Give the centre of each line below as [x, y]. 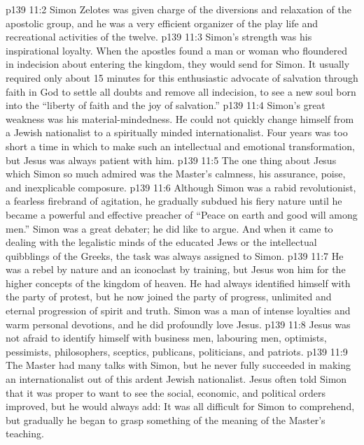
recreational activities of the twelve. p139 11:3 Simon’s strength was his [159, 37]
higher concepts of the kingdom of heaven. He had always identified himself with [178, 283]
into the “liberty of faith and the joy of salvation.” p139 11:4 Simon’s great [166, 105]
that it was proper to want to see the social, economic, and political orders [166, 392]
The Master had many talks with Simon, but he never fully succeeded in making [178, 365]
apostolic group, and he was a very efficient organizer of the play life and [162, 23]
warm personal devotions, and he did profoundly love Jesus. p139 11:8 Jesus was [178, 324]
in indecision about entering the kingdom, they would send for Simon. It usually [178, 64]
